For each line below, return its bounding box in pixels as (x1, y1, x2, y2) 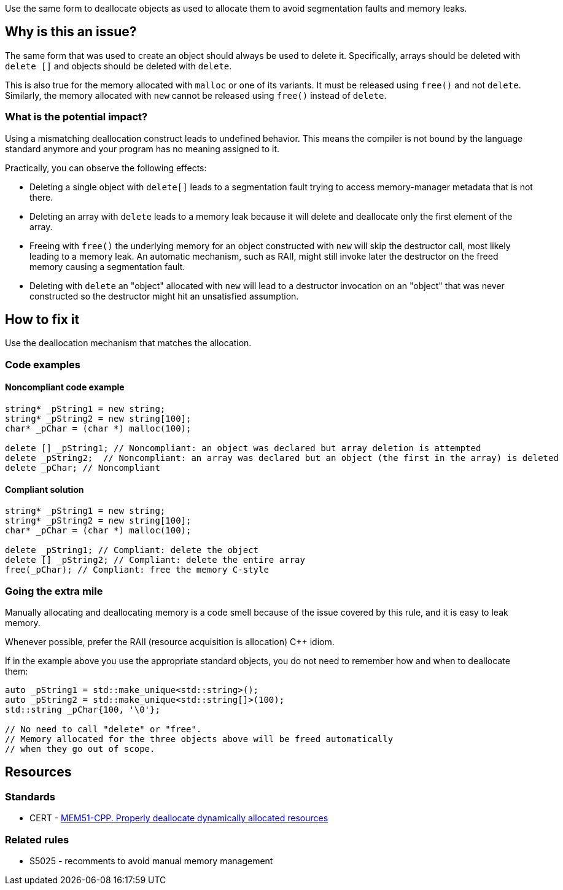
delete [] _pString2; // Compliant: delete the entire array (5, 555, 305, 565)
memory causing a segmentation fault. (29, 261, 185, 272)
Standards (5, 790, 56, 803)
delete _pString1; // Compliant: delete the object (5, 545, 259, 555)
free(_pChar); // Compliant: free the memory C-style (5, 565, 269, 575)
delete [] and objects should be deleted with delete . (5, 60, 232, 71)
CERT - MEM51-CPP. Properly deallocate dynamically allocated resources (29, 813, 328, 824)
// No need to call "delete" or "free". (5, 724, 202, 734)
